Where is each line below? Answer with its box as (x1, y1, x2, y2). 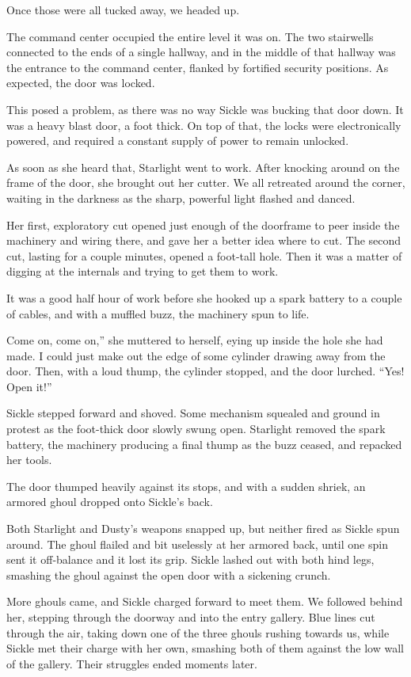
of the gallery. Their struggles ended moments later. (6, 655, 257, 671)
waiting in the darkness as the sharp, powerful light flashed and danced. (6, 189, 356, 206)
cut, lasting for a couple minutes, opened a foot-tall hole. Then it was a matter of (6, 247, 402, 264)
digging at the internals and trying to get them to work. (6, 263, 279, 280)
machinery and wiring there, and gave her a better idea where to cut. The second (6, 232, 401, 249)
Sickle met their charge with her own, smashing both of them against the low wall (6, 640, 404, 656)
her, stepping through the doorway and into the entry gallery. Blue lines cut (6, 609, 375, 625)
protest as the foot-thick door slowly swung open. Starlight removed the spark (6, 420, 386, 437)
